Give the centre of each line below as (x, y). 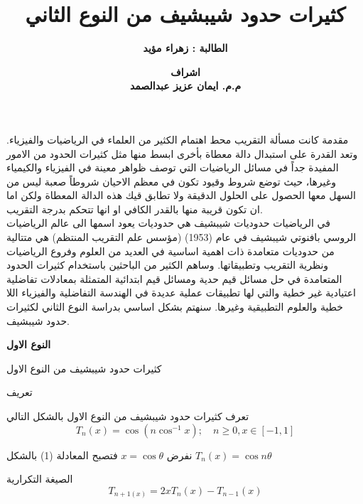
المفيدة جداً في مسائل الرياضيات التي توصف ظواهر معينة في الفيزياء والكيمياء (173, 167)
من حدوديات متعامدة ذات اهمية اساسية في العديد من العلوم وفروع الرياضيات (170, 251)
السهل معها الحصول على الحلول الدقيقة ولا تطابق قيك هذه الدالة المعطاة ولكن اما (181, 195)
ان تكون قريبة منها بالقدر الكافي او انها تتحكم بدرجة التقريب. (135, 209)
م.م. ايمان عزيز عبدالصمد (185, 86)
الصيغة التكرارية (40, 479)
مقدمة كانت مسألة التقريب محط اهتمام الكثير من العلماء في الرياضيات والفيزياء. (178, 139)
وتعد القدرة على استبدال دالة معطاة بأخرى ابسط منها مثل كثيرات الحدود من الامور (182, 153)
